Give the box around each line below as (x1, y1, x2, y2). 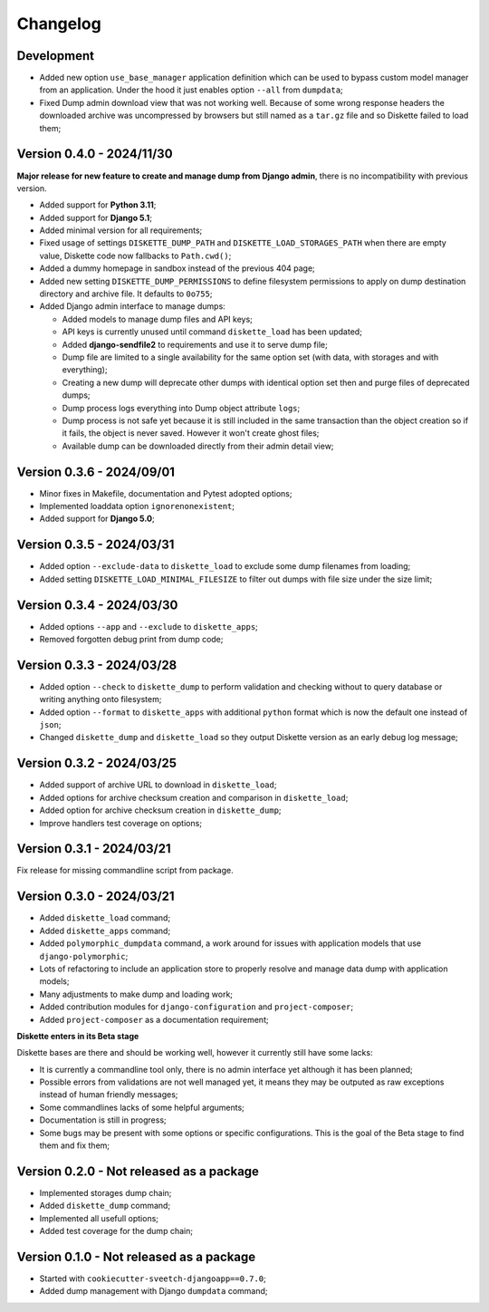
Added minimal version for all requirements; (39, 225, 203, 236)
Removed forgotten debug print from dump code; (39, 634, 224, 645)
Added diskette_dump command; (39, 1201, 171, 1211)
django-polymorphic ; (39, 950, 129, 961)
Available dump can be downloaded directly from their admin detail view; (62, 440, 334, 451)
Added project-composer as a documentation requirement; (39, 1014, 269, 1025)
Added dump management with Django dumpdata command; (39, 1286, 268, 1297)
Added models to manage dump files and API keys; (62, 314, 254, 324)
